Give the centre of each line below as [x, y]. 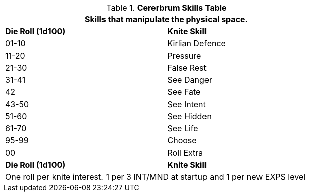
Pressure [184, 56]
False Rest [187, 68]
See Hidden [190, 116]
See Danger [190, 80]
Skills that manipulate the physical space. [166, 19]
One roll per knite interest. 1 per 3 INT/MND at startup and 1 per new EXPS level [156, 177]
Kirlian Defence [196, 43]
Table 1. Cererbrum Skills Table [166, 8]
